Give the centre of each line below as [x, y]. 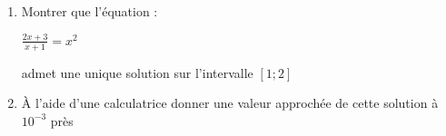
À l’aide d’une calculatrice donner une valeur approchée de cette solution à [230, 103]
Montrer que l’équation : [89, 11]
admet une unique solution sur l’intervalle [137, 72]
